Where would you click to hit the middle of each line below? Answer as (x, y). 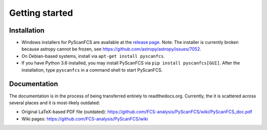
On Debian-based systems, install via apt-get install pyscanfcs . (93, 56)
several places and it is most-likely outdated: (55, 103)
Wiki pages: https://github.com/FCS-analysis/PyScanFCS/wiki (85, 119)
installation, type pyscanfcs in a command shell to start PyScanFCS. (92, 70)
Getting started (41, 13)
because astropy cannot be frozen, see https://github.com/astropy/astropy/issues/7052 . (111, 49)
